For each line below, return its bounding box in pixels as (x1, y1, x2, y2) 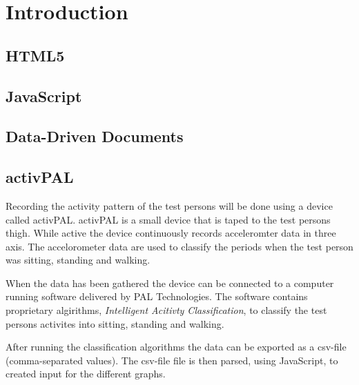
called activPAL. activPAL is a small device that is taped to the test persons (6, 212, 331, 226)
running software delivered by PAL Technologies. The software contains (6, 289, 308, 304)
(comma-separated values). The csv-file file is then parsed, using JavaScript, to (6, 353, 338, 367)
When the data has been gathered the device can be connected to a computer (6, 275, 334, 290)
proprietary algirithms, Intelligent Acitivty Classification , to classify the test (6, 303, 327, 317)
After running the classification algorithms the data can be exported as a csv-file (6, 339, 347, 354)
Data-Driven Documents (6, 126, 184, 147)
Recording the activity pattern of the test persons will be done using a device (6, 198, 333, 213)
